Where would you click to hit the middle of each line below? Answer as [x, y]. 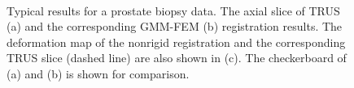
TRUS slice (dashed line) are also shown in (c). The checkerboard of [177, 58]
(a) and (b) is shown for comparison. [98, 73]
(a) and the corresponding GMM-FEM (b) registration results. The [175, 26]
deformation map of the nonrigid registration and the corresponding [176, 42]
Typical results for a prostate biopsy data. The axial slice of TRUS [173, 10]
